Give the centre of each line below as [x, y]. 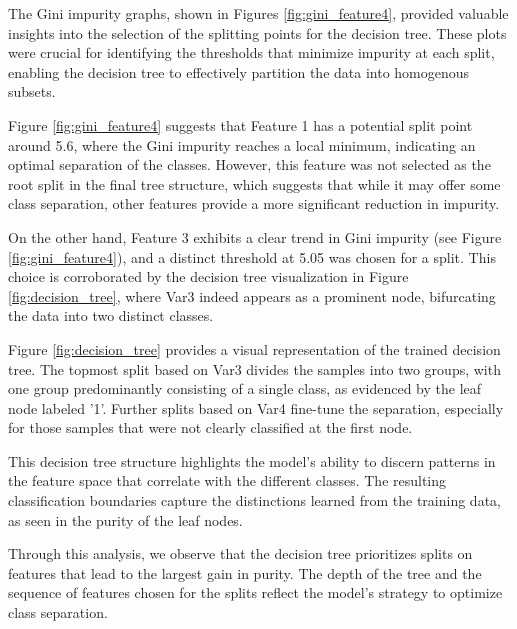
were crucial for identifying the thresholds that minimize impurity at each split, [251, 52]
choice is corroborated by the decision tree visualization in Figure [208, 276]
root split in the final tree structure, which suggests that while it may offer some [254, 183]
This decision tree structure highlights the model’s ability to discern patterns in [252, 460]
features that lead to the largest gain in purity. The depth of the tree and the [245, 572]
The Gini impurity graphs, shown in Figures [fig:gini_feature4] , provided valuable [258, 13]
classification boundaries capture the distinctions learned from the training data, [254, 500]
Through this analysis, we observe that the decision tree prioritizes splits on [240, 553]
